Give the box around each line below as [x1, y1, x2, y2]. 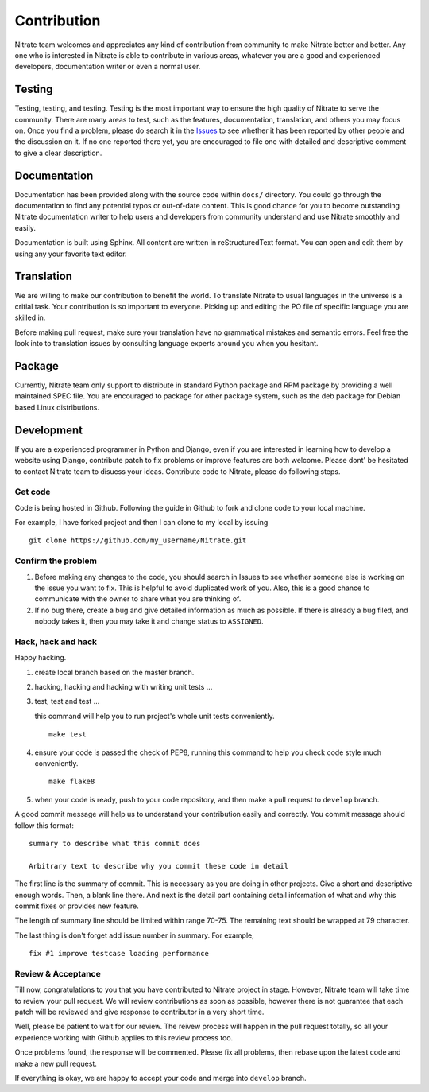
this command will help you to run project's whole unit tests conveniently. [34, 711, 275, 721]
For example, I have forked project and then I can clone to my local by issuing [14, 518, 269, 527]
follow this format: [14, 820, 75, 830]
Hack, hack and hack [14, 636, 98, 647]
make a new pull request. [14, 1059, 97, 1068]
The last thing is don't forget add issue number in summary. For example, [14, 931, 254, 940]
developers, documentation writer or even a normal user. [14, 62, 201, 72]
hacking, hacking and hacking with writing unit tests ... [34, 682, 213, 692]
